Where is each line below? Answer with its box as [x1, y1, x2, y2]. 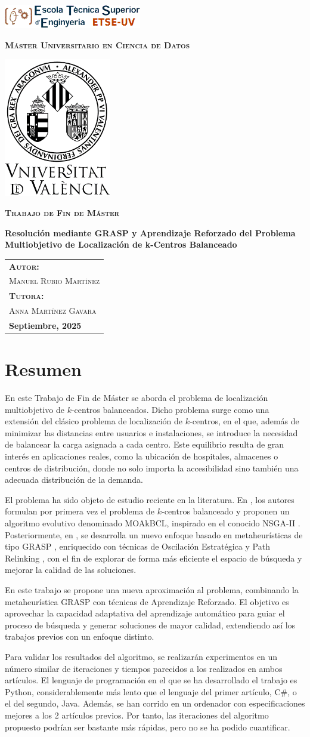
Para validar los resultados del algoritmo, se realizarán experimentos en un [5, 650, 278, 662]
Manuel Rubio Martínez [9, 275, 100, 287]
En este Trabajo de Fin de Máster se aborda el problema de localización [5, 391, 268, 404]
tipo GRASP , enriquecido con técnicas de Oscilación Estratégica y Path [5, 540, 270, 553]
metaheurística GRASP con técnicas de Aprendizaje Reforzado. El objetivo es [5, 595, 289, 608]
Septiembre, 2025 [9, 319, 82, 331]
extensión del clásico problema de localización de [5, 415, 183, 427]
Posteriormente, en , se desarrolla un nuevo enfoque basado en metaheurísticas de [5, 528, 303, 541]
